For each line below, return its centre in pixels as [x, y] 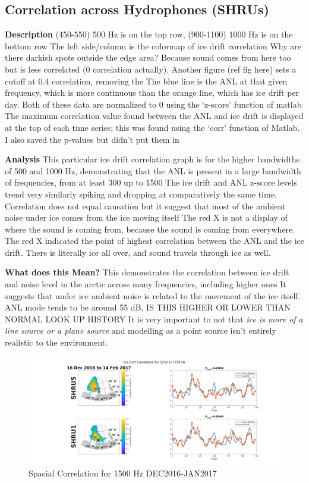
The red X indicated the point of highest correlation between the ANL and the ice [154, 241]
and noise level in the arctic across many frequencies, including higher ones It [146, 284]
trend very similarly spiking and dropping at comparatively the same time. [141, 194]
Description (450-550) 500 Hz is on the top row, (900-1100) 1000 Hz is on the [149, 34]
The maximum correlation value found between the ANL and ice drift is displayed [154, 116]
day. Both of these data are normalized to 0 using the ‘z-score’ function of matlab [153, 104]
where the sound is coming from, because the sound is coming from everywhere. [150, 229]
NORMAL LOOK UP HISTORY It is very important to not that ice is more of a [154, 319]
